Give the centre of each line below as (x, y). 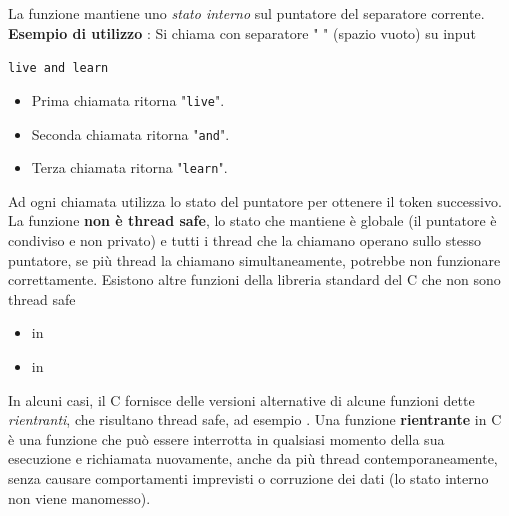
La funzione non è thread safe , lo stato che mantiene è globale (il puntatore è (252, 220)
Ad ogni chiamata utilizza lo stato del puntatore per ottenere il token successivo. (255, 200)
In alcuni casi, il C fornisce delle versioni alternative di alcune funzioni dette (241, 399)
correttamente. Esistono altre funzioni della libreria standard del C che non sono (254, 279)
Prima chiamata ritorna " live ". (128, 99)
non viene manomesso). (79, 497)
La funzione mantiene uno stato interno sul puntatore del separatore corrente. (246, 13)
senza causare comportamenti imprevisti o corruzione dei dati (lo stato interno (248, 477)
